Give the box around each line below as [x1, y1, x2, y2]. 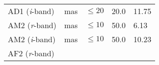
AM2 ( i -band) [8, 33, 56, 45]
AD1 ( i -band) [8, 5, 54, 16]
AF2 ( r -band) [8, 48, 55, 59]
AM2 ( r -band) [8, 19, 57, 31]
